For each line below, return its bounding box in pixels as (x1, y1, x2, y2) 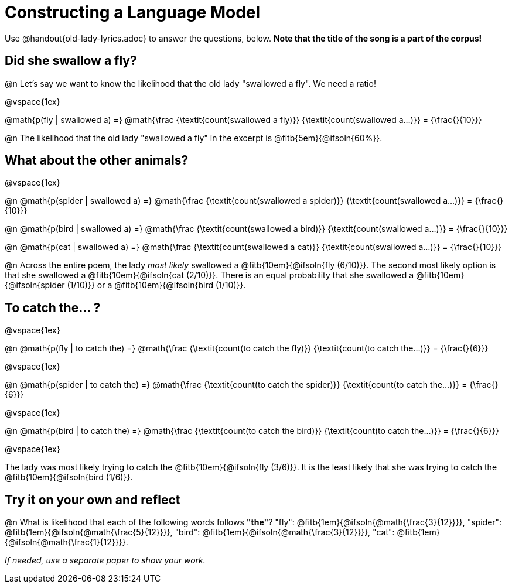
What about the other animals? (5, 153, 189, 168)
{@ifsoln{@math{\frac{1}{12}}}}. (5, 537, 128, 548)
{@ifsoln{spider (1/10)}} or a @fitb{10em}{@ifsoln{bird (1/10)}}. (5, 280, 246, 290)
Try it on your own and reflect (5, 492, 180, 507)
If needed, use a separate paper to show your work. (5, 555, 206, 566)
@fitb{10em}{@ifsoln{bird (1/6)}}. (5, 472, 133, 483)
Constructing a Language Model (5, 2, 261, 22)
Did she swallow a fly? (5, 53, 137, 69)
